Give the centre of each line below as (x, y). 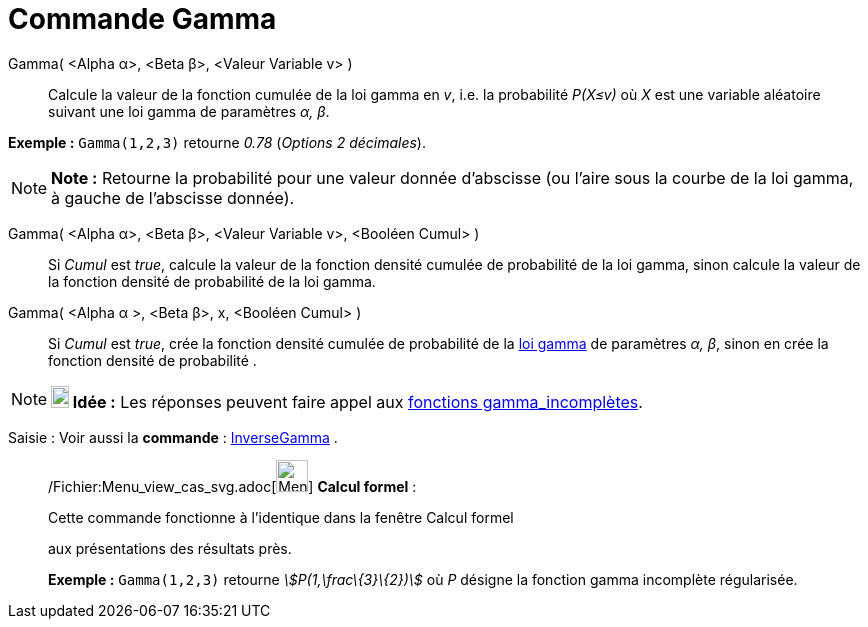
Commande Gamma (142, 19)
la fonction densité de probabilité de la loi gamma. (212, 281)
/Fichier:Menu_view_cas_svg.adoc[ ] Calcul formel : (232, 486)
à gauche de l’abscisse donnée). (173, 197)
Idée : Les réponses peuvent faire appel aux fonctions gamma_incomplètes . (357, 401)
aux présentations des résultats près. (170, 548)
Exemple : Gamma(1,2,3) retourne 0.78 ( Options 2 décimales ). (217, 142)
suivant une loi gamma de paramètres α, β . (189, 111)
